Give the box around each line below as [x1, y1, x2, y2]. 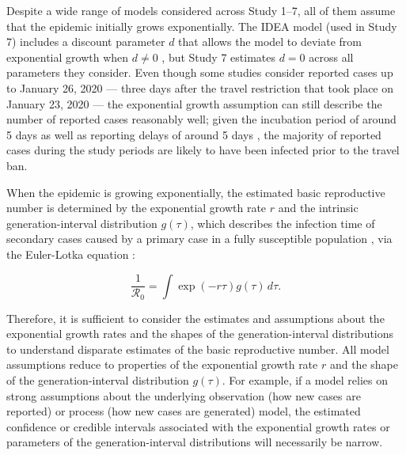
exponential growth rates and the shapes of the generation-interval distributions [6, 325, 394, 342]
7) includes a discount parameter [6, 33, 165, 50]
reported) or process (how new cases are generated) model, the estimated [6, 403, 361, 419]
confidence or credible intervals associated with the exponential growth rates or [6, 418, 390, 434]
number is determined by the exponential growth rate [6, 199, 267, 216]
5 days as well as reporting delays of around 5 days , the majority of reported [6, 126, 381, 142]
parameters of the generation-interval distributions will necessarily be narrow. [6, 434, 383, 450]
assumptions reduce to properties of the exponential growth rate [6, 356, 318, 373]
